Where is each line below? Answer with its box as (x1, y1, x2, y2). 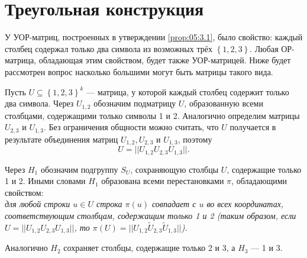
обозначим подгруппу (40, 163, 118, 175)
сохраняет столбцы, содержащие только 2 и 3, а (63, 241, 235, 254)
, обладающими (231, 175, 287, 187)
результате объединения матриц (5, 133, 118, 145)
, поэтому (177, 133, 212, 145)
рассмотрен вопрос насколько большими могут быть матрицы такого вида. (5, 65, 273, 78)
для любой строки (5, 198, 70, 210)
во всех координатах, (206, 198, 284, 210)
